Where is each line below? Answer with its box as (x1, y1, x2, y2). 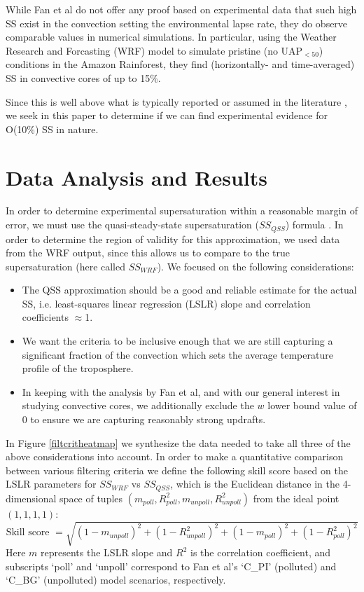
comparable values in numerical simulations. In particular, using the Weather (6, 29, 337, 44)
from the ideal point (253, 490, 339, 505)
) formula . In (285, 217, 344, 232)
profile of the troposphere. (22, 361, 134, 376)
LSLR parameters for (6, 476, 97, 491)
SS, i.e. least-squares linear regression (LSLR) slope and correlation (22, 296, 311, 310)
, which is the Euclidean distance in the (170, 476, 339, 491)
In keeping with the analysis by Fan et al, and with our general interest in (22, 384, 340, 399)
